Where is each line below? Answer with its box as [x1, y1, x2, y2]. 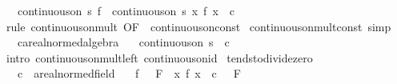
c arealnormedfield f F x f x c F [17, 65, 241, 82]
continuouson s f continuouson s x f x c [17, 2, 235, 18]
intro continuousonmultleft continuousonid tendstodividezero [6, 49, 313, 66]
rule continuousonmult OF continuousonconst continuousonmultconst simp [6, 18, 391, 34]
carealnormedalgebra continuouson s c [17, 34, 230, 50]
